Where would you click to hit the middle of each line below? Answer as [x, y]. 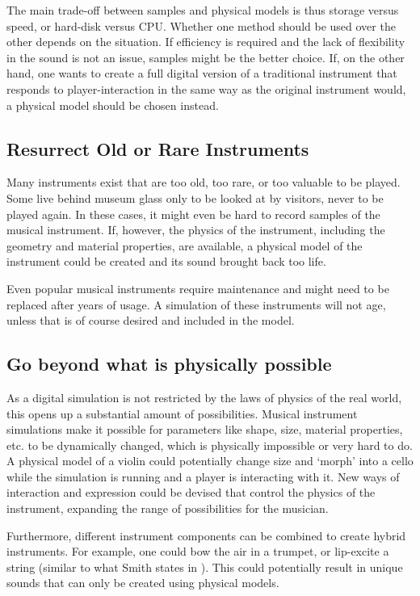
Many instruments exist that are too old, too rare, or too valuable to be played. [204, 182]
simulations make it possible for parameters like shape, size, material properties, [205, 429]
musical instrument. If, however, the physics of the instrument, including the [196, 230]
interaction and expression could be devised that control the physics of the [191, 492]
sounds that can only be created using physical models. [143, 583]
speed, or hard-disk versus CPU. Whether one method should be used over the [201, 25]
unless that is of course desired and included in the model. [151, 320]
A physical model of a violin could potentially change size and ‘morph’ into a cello [210, 461]
